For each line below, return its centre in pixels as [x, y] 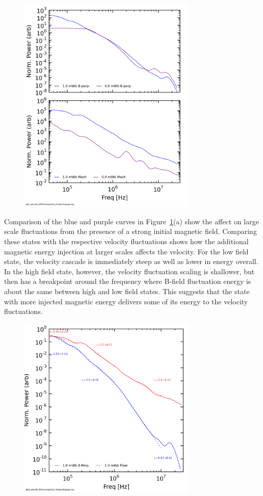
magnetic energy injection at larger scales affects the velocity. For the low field [126, 251]
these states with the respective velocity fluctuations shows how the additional [126, 241]
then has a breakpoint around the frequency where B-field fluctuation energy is [128, 281]
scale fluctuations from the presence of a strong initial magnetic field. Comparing [130, 231]
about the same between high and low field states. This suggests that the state [127, 291]
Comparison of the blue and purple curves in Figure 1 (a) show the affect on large [131, 221]
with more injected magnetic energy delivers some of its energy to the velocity [126, 301]
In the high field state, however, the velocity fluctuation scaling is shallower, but [129, 271]
